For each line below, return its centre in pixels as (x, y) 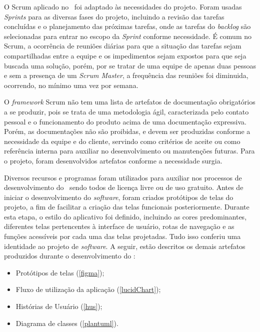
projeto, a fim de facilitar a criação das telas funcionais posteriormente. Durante (127, 207)
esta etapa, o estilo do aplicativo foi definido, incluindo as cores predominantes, (125, 216)
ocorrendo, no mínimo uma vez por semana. (71, 85)
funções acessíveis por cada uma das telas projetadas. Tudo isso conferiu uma (122, 236)
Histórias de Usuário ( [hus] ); (59, 306)
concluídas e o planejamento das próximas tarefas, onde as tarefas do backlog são (127, 26)
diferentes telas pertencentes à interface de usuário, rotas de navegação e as (119, 226)
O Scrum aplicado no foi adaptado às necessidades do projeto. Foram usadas (123, 6)
